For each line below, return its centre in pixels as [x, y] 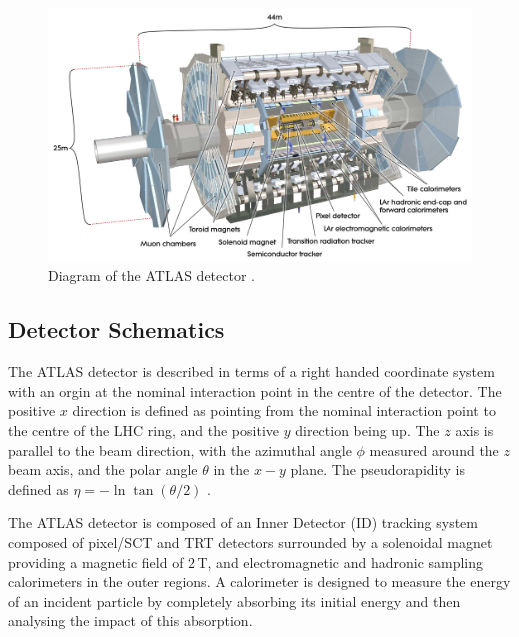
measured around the [434, 449]
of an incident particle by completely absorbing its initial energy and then [234, 600]
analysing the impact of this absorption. [130, 620]
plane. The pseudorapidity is [377, 469]
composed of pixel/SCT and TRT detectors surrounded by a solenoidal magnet [250, 541]
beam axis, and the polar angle [103, 469]
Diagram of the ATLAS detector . [151, 275]
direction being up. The [367, 429]
